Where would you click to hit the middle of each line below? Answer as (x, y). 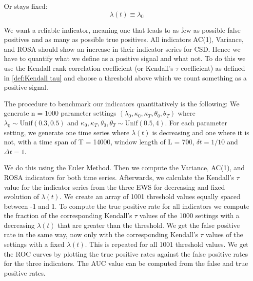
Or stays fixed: (26, 6)
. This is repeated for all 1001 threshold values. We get (167, 244)
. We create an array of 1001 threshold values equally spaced (150, 196)
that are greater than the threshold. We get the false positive (149, 225)
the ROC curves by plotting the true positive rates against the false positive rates (126, 253)
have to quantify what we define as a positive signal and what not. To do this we (125, 58)
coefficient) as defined (213, 68)
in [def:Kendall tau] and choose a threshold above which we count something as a (126, 77)
